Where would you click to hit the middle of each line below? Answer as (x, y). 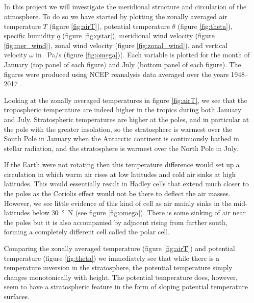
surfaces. (17, 296)
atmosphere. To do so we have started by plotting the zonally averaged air (115, 16)
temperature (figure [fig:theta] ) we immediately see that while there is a (112, 258)
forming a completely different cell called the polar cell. (87, 232)
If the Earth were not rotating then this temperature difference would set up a (122, 164)
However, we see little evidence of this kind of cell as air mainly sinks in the (118, 203)
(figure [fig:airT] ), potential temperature (110, 26)
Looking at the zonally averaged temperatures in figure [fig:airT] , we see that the (126, 100)
